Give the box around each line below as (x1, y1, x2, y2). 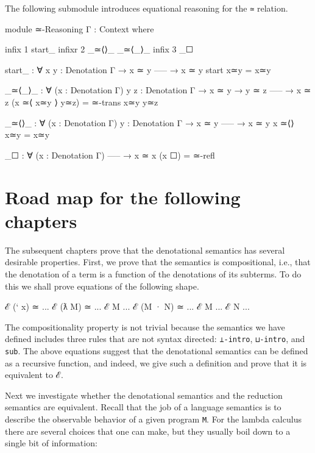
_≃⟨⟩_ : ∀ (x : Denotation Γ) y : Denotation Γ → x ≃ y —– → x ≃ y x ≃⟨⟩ (5, 116, 294, 129)
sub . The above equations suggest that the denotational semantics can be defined (5, 344, 308, 357)
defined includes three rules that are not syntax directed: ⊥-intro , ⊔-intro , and (5, 332, 305, 345)
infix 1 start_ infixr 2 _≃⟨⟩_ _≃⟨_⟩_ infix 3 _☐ (5, 43, 194, 55)
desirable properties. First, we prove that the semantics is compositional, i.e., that (5, 255, 311, 268)
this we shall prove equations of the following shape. (5, 279, 199, 292)
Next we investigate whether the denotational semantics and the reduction (5, 388, 283, 401)
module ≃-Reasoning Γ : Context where (5, 22, 154, 35)
